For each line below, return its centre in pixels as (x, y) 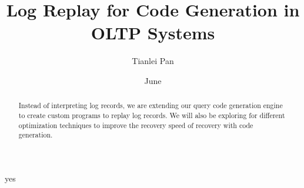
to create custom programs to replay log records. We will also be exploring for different (152, 115)
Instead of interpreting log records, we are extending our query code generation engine (151, 105)
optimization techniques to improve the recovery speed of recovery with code (136, 125)
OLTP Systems (153, 33)
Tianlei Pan (153, 61)
